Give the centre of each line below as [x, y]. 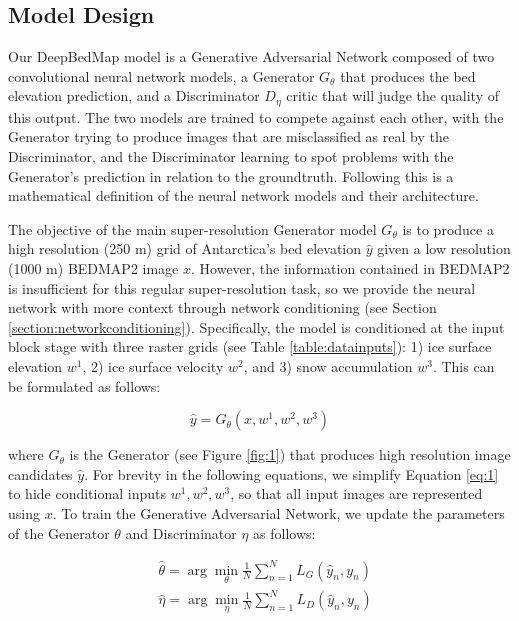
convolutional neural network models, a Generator [161, 75]
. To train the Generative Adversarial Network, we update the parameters [278, 512]
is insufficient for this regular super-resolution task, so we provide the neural [242, 287]
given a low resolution [444, 248]
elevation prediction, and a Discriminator [134, 95]
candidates [40, 473]
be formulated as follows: [84, 385]
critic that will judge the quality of [393, 95]
